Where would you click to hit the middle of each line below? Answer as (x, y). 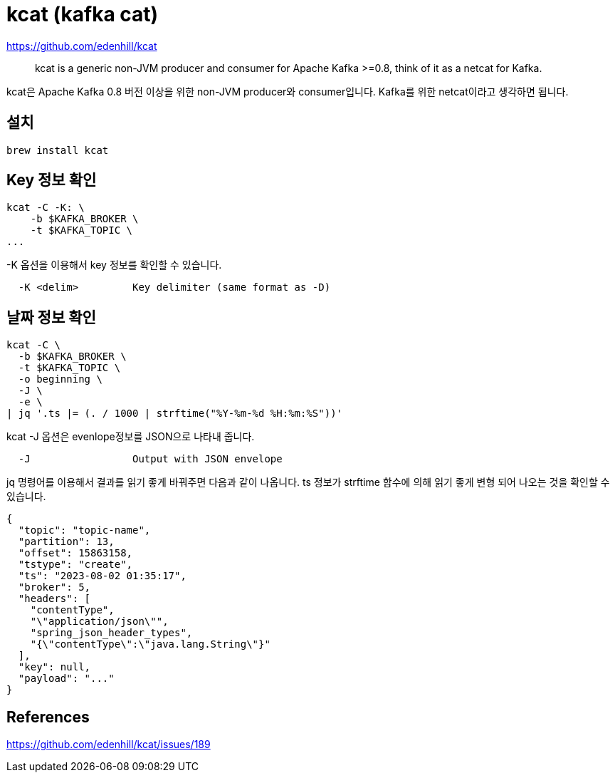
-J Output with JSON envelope (150, 459)
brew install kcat (58, 150)
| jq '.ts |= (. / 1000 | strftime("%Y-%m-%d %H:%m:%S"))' (175, 414)
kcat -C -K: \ (46, 208)
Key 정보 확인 (52, 180)
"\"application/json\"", (99, 622)
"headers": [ (54, 599)
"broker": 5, (54, 587)
